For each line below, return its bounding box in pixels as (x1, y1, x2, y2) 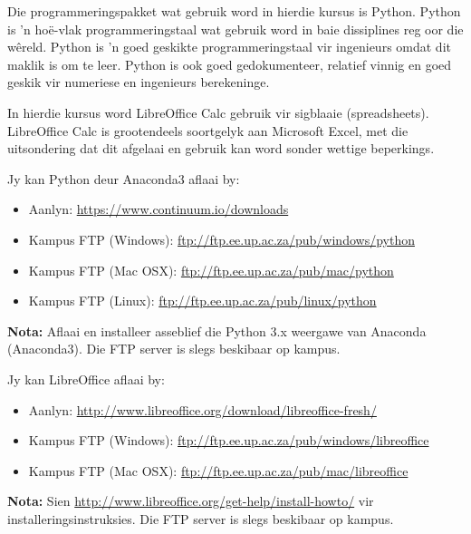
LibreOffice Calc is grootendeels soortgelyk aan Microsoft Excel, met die (7, 121, 409, 140)
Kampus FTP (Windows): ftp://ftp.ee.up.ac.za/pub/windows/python (28, 229, 415, 248)
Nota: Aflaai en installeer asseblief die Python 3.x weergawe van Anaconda (7, 321, 427, 340)
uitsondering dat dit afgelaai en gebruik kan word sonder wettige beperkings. (7, 139, 435, 158)
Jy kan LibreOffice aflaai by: (7, 369, 165, 388)
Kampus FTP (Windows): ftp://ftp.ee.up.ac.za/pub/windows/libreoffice (28, 431, 429, 450)
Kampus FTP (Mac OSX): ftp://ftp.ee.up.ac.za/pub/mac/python (28, 260, 394, 279)
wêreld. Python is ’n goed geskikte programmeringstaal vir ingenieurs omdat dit (7, 37, 451, 56)
